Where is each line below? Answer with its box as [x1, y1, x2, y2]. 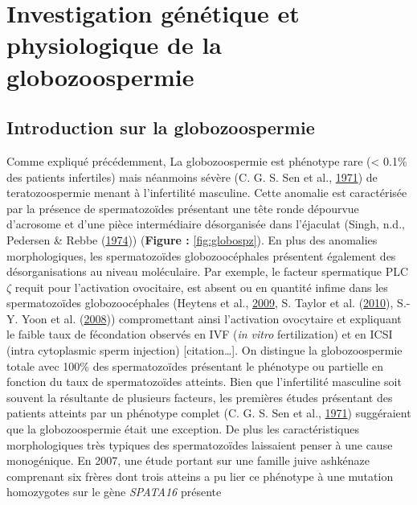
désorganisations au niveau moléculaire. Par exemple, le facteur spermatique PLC [6, 263, 409, 280]
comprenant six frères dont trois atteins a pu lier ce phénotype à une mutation [6, 467, 394, 484]
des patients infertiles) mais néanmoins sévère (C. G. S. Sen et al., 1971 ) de [6, 168, 378, 185]
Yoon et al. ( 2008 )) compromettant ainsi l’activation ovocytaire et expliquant [22, 310, 402, 326]
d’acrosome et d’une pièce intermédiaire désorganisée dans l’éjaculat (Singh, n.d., [6, 216, 405, 232]
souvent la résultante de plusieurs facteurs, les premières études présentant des [6, 388, 393, 405]
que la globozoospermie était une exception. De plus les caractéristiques [6, 421, 359, 437]
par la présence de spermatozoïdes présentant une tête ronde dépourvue [6, 199, 359, 216]
